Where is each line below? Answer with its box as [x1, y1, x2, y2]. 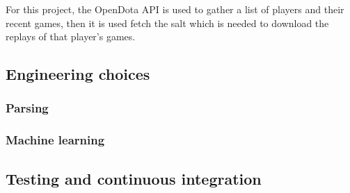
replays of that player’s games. [6, 29, 136, 44]
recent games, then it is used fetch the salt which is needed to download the [6, 15, 329, 30]
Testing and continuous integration [6, 167, 262, 189]
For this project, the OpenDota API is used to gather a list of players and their [6, 2, 344, 16]
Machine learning [6, 131, 105, 149]
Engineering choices [6, 63, 150, 85]
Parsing [6, 99, 49, 117]
